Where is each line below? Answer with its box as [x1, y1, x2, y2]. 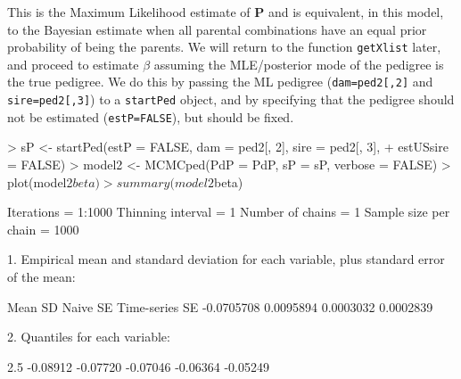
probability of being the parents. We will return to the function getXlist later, [7, 37, 441, 56]
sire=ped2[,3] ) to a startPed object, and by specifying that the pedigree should [7, 90, 455, 109]
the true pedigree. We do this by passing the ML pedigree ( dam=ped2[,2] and [7, 72, 433, 91]
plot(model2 [7, 172, 73, 191]
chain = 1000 [7, 219, 79, 238]
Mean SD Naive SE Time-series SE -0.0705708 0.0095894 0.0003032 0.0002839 [7, 297, 433, 316]
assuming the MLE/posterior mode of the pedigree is [153, 54, 444, 73]
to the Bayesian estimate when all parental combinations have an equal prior [7, 20, 427, 38]
